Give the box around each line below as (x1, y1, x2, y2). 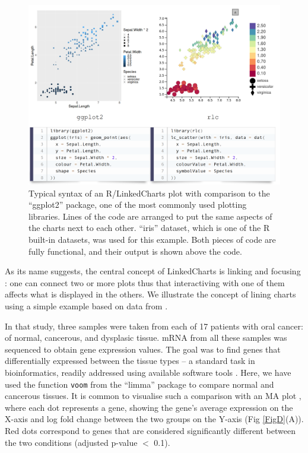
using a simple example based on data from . (5, 300, 168, 312)
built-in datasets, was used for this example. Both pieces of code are (28, 233, 276, 246)
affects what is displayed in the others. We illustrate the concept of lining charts (5, 288, 296, 300)
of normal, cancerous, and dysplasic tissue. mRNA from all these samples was (5, 331, 287, 344)
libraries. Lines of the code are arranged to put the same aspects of (28, 210, 272, 222)
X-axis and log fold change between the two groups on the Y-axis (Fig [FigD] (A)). (5, 413, 304, 425)
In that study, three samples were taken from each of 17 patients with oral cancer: (5, 319, 303, 332)
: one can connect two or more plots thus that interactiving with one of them (5, 276, 285, 289)
